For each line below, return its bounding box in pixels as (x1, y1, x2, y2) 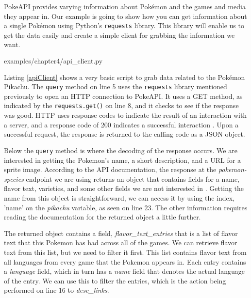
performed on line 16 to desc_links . (4, 285, 109, 295)
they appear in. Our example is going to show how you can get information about (4, 11, 247, 21)
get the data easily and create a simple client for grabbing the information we (4, 30, 235, 40)
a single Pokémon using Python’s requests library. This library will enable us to (4, 20, 244, 31)
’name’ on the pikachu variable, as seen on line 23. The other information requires (4, 202, 248, 212)
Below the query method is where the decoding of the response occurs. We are (4, 145, 237, 155)
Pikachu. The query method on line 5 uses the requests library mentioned (4, 81, 227, 92)
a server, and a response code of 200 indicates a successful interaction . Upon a (4, 119, 239, 129)
